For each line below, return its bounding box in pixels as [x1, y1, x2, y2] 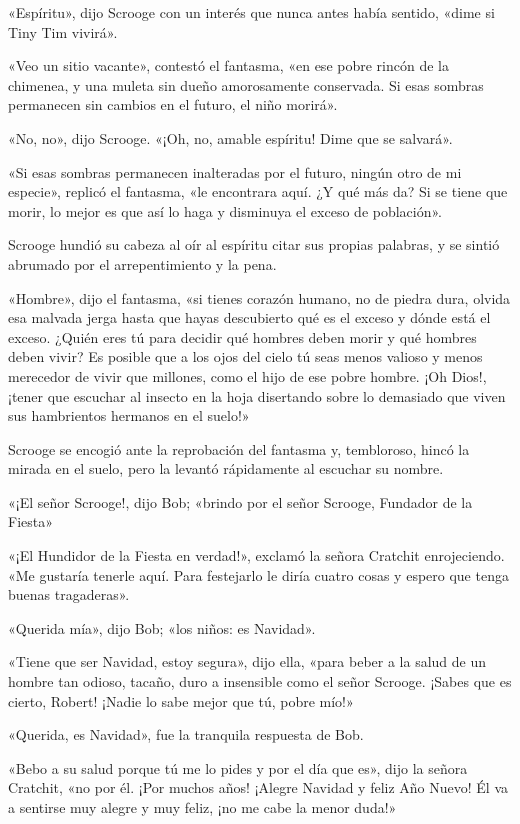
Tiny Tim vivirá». [8, 21, 118, 42]
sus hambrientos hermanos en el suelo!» [8, 405, 250, 426]
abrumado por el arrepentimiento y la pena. [8, 253, 277, 274]
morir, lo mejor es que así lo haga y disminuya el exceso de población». [8, 200, 443, 221]
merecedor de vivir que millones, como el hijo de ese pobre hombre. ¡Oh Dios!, [8, 365, 487, 386]
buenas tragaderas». [8, 584, 130, 605]
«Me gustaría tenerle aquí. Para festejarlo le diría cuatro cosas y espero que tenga [8, 564, 509, 585]
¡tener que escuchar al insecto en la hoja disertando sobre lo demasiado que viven [8, 385, 506, 406]
